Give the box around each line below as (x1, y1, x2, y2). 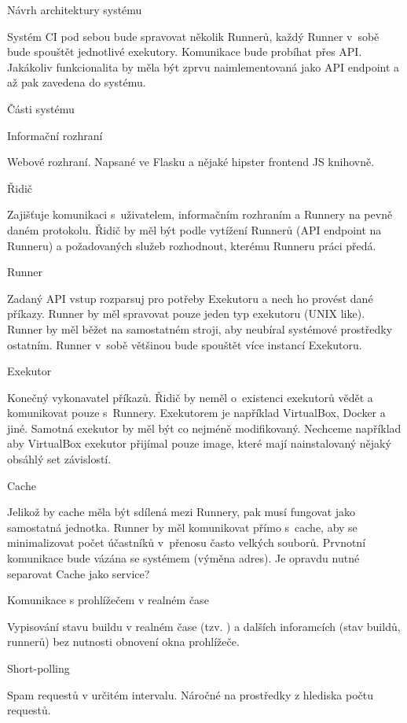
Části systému (7, 100, 75, 116)
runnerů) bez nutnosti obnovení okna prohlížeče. (7, 633, 240, 650)
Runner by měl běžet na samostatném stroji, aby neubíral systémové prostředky (7, 320, 393, 337)
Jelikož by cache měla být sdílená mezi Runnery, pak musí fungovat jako (7, 504, 356, 520)
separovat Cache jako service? (7, 565, 150, 581)
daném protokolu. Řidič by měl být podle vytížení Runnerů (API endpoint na (7, 221, 382, 238)
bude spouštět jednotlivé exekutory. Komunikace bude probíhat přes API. (7, 43, 362, 60)
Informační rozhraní (7, 127, 103, 143)
